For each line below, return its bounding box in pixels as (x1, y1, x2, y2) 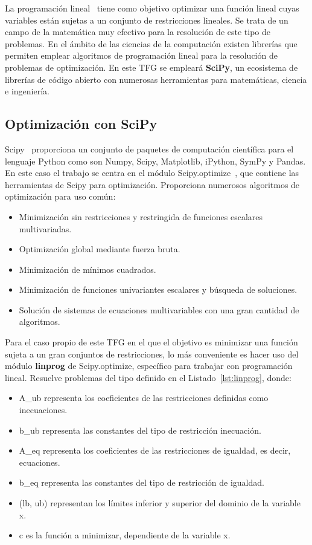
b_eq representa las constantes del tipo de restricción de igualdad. (19, 476, 264, 489)
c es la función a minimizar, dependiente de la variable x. (19, 529, 231, 541)
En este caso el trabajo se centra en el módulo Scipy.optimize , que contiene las (5, 166, 299, 179)
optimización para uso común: (5, 190, 116, 203)
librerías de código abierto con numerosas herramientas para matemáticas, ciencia (5, 73, 307, 85)
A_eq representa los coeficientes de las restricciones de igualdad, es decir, (19, 444, 291, 457)
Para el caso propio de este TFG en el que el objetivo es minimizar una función (5, 336, 298, 348)
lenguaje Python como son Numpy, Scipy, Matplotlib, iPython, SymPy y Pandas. (5, 154, 306, 167)
